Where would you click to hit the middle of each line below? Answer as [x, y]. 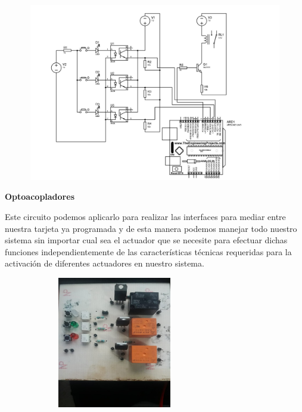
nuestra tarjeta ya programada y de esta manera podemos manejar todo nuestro [151, 228]
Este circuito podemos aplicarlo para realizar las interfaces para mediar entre [145, 216]
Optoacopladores [40, 196]
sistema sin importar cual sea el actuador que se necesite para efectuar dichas [146, 240]
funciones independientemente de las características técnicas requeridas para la [148, 251]
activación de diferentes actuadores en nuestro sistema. [105, 263]
